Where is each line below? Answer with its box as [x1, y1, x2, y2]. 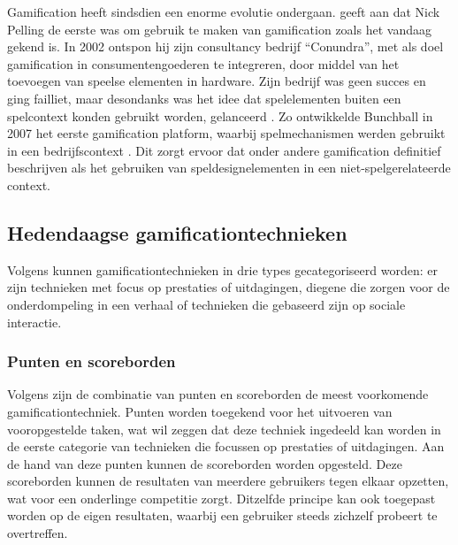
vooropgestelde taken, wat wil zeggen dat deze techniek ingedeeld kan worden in [7, 419, 441, 438]
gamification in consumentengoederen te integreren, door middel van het [7, 54, 400, 73]
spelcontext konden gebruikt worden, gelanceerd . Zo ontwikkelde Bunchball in [7, 106, 433, 125]
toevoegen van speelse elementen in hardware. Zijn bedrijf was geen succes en [7, 72, 426, 90]
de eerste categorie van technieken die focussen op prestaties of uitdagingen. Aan [7, 437, 445, 456]
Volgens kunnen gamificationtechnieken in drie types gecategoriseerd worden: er [7, 260, 438, 279]
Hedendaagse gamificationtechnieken [7, 219, 347, 246]
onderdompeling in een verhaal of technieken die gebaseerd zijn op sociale [7, 295, 406, 313]
